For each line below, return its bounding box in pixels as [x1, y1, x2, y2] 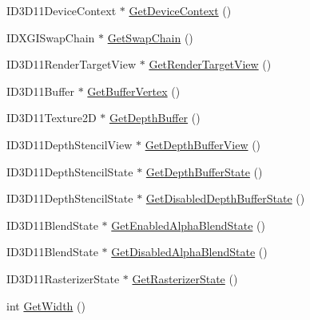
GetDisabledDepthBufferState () [145, 190, 305, 207]
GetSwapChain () [107, 29, 193, 45]
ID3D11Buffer [6, 82, 75, 99]
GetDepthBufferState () [145, 163, 263, 180]
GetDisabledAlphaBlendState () [111, 243, 268, 260]
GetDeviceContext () [129, 2, 232, 18]
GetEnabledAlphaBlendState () [111, 216, 265, 233]
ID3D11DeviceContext [6, 2, 117, 18]
